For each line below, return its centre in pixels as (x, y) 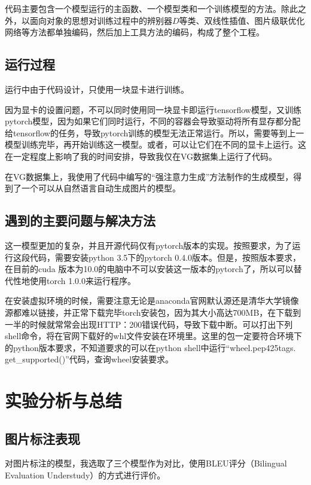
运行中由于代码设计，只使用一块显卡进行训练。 (97, 89)
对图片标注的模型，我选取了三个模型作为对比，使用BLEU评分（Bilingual (146, 463)
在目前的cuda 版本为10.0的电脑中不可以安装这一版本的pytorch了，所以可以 (149, 269)
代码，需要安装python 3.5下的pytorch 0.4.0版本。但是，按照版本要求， (165, 257)
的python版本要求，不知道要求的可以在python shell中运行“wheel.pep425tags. (150, 347)
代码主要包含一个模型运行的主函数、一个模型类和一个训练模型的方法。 (143, 8)
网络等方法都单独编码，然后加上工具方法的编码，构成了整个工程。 (135, 32)
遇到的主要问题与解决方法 (80, 220)
